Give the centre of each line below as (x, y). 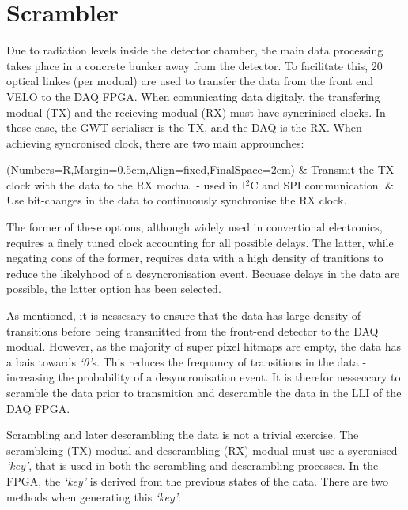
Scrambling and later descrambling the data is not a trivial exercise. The (183, 435)
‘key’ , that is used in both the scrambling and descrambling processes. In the (193, 465)
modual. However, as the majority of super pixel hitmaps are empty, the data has (204, 346)
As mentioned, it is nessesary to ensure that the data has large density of (183, 315)
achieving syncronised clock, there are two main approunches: (155, 142)
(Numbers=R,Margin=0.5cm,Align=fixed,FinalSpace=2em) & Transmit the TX (200, 169)
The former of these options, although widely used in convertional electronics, (195, 227)
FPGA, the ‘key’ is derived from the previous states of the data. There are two (198, 480)
